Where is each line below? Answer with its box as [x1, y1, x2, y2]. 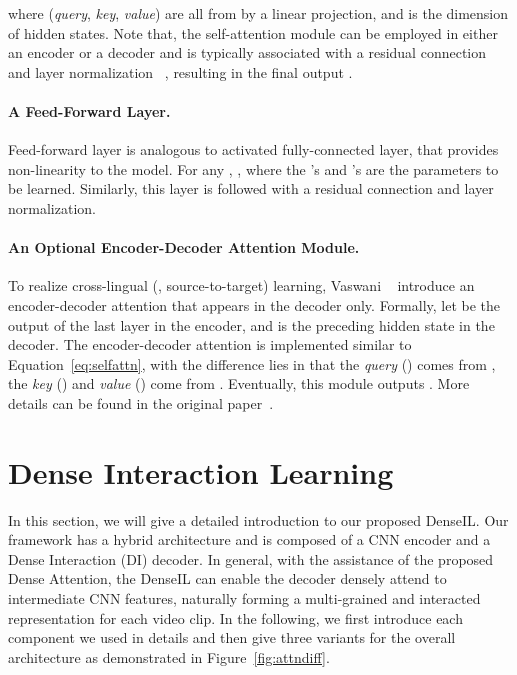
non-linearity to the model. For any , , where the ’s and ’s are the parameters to [8, 158, 499, 179]
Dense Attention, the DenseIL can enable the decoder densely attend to [8, 568, 447, 589]
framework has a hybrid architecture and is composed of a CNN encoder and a [8, 529, 491, 550]
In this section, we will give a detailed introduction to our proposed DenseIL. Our [8, 509, 509, 530]
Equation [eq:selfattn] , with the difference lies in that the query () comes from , [8, 353, 496, 374]
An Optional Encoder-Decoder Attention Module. [8, 237, 360, 258]
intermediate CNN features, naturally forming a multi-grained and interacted [8, 588, 481, 608]
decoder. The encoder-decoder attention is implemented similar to [8, 334, 412, 355]
